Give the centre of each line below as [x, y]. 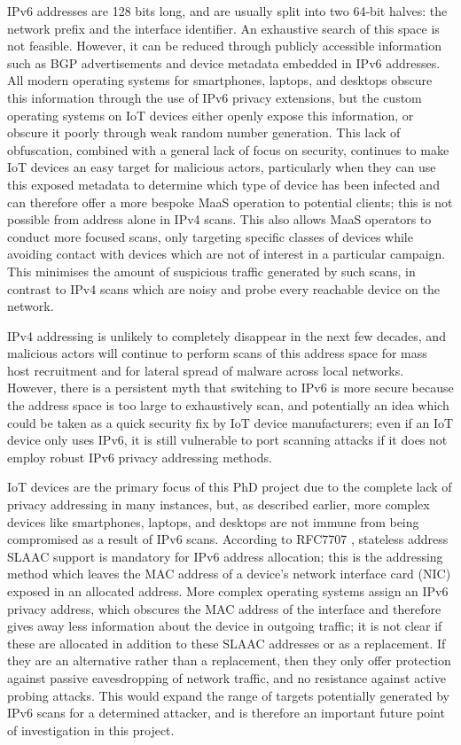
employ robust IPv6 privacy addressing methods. [140, 457]
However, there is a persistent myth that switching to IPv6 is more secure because [230, 388]
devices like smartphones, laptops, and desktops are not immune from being [213, 521]
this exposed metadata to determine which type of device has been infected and [223, 184]
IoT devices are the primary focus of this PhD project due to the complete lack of [230, 487]
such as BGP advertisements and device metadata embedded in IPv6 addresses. [224, 62]
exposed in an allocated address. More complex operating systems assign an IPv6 [228, 591]
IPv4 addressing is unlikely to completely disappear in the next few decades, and [227, 335]
